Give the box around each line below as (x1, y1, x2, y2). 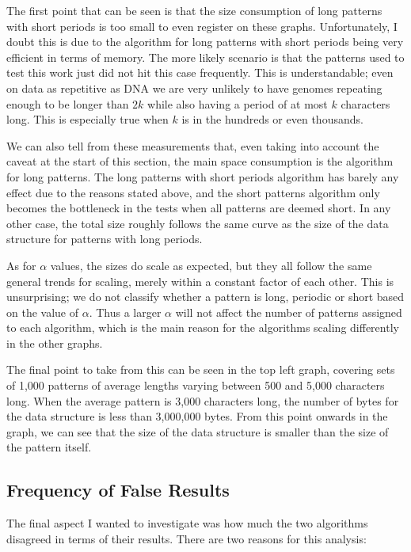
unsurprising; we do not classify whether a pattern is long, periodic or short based (6, 288, 405, 305)
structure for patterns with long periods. (6, 230, 203, 247)
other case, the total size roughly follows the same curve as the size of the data (6, 215, 389, 231)
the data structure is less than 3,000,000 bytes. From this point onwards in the (6, 408, 388, 424)
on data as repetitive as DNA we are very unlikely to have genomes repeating (6, 79, 382, 96)
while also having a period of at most (147, 95, 328, 112)
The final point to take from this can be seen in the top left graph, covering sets (6, 361, 395, 378)
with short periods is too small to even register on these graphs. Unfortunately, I (6, 17, 398, 34)
